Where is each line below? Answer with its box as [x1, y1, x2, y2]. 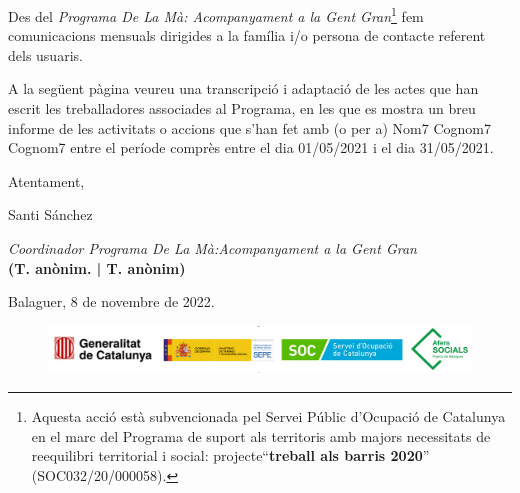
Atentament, [8, 170, 85, 191]
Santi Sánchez [8, 204, 93, 225]
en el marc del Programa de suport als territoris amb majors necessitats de [31, 425, 491, 446]
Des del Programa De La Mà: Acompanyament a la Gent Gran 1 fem [8, 3, 424, 26]
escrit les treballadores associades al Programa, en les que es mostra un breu [8, 98, 476, 119]
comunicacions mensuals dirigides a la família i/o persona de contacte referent [8, 25, 486, 46]
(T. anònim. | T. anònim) [8, 257, 186, 278]
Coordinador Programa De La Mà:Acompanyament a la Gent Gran [8, 238, 417, 258]
